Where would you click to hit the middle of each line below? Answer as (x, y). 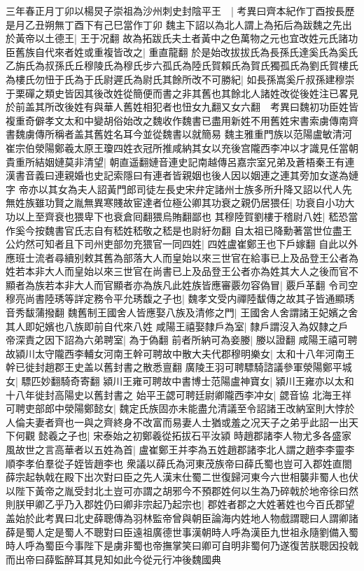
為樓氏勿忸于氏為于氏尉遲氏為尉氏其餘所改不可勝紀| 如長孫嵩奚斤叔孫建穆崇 (180, 79)
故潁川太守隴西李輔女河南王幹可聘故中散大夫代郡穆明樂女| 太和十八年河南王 (180, 353)
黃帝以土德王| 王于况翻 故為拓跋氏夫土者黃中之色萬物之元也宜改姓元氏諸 (182, 38)
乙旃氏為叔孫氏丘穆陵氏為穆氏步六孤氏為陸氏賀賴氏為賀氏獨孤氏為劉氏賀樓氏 (182, 65)
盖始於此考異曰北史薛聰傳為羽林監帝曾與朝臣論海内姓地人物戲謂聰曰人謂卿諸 (182, 517)
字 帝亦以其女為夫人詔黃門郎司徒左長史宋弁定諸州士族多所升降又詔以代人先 (179, 189)
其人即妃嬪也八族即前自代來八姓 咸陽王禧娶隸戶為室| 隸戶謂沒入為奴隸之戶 (177, 326)
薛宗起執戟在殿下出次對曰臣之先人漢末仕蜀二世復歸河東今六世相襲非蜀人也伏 (182, 477)
